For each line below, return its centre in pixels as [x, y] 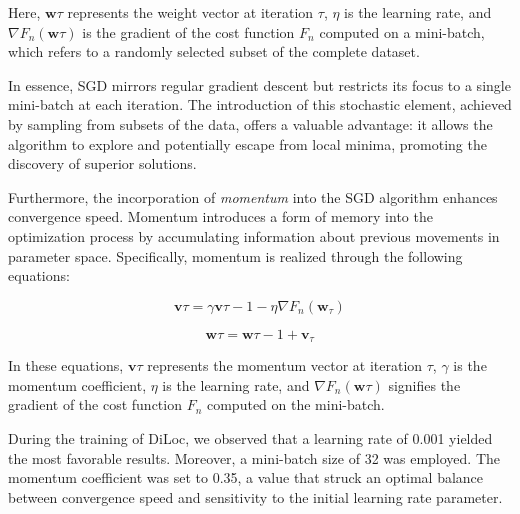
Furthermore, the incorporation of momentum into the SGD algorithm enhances [253, 196]
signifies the [424, 384]
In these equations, [66, 365]
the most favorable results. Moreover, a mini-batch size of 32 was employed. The [254, 457]
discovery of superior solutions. [102, 163]
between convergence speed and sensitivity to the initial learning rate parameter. [255, 496]
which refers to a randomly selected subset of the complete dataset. [214, 51]
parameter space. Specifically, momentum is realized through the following [235, 255]
